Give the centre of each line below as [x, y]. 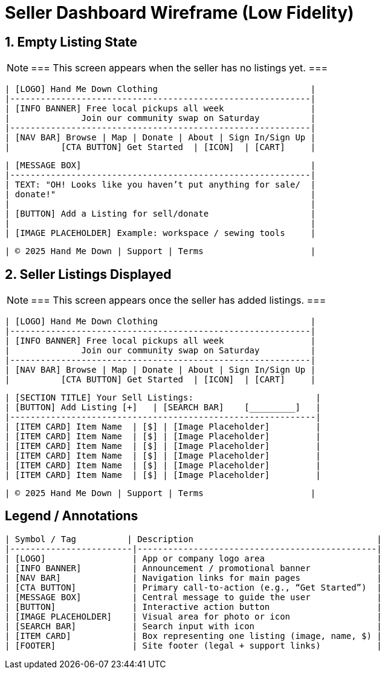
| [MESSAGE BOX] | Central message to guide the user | [193, 597]
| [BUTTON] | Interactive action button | [193, 607]
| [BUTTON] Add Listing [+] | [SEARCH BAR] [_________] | [163, 407]
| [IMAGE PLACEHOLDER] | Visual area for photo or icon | [193, 616]
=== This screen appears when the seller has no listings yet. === [180, 68]
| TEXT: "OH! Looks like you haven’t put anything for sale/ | [160, 185]
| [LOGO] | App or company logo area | [193, 558]
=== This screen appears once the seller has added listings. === [179, 300]
